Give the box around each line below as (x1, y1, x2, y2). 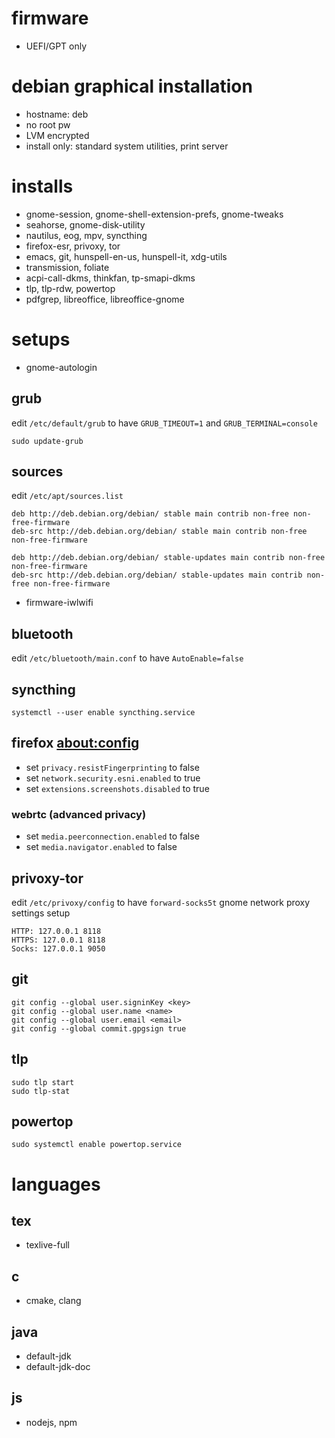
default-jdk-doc (25, 1360, 91, 1372)
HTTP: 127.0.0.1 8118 (11, 926, 102, 936)
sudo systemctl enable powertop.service (11, 1140, 183, 1150)
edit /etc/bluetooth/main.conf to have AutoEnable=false (11, 652, 244, 664)
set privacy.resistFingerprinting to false (25, 761, 200, 773)
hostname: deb (25, 108, 89, 120)
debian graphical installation (11, 75, 253, 98)
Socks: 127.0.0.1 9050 (11, 943, 106, 954)
